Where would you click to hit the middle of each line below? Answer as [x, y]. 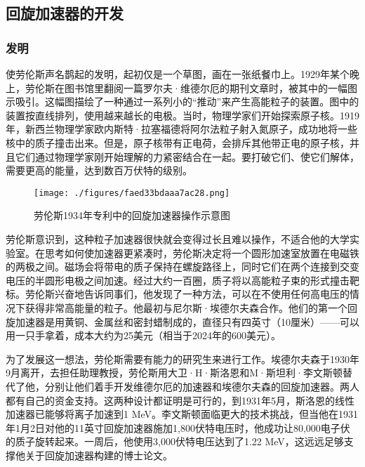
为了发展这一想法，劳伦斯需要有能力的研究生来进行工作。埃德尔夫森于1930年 [182, 359]
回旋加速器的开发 [65, 13]
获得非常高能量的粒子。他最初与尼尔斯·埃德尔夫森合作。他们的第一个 [186, 307]
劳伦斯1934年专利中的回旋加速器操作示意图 [132, 215]
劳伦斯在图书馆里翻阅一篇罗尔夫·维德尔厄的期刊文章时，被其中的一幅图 [191, 87]
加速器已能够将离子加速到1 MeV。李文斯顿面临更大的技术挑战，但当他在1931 [182, 414]
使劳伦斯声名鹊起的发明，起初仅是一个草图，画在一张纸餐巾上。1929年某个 [178, 74]
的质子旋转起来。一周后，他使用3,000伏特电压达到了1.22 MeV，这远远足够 [175, 441]
